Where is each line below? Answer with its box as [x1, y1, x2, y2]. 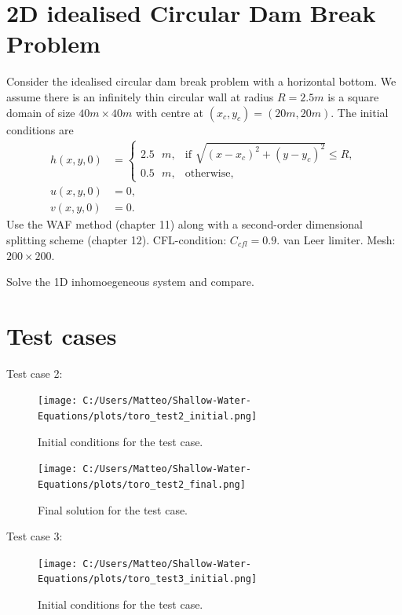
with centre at [136, 104, 204, 120]
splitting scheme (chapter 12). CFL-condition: [6, 231, 227, 247]
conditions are [6, 121, 74, 137]
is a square [327, 88, 379, 104]
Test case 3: [6, 528, 63, 544]
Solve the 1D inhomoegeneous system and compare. [6, 273, 254, 290]
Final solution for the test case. [38, 501, 188, 518]
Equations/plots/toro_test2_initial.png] [38, 411, 258, 423]
